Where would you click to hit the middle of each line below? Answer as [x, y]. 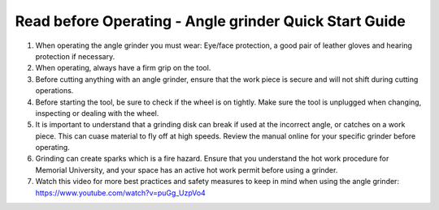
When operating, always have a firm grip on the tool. [123, 68]
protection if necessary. [75, 56]
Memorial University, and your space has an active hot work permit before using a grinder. [187, 169]
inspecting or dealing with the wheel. [97, 113]
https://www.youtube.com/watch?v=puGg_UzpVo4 [121, 193]
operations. [54, 91]
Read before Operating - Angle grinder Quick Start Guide [210, 21]
